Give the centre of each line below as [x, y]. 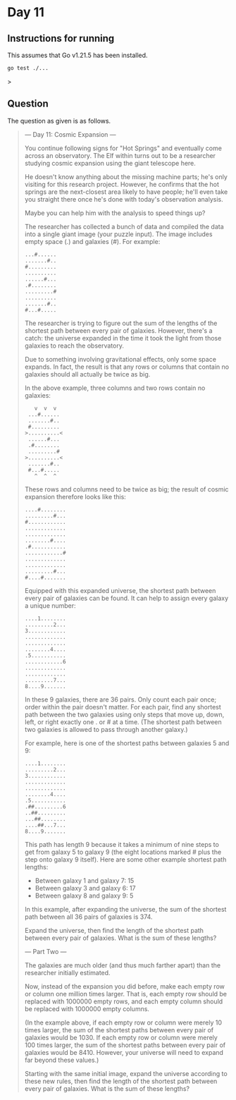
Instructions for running [61, 38]
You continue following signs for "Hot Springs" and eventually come [123, 148]
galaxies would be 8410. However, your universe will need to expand [124, 1052]
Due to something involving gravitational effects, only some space [120, 359]
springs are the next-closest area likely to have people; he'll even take [126, 192]
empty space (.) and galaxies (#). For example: [92, 241]
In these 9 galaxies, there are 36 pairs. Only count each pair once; [120, 699]
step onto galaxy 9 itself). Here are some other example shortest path [125, 859]
